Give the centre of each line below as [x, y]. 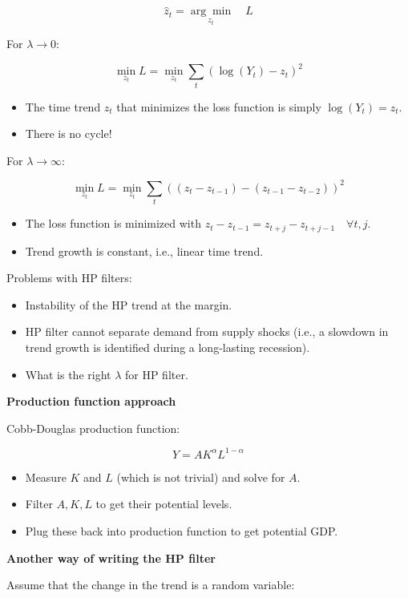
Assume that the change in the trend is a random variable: [151, 585]
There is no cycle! [69, 133]
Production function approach [91, 401]
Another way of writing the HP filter [111, 558]
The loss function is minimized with [113, 223]
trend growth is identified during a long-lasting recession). [168, 347]
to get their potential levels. [164, 504]
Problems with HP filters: [69, 278]
